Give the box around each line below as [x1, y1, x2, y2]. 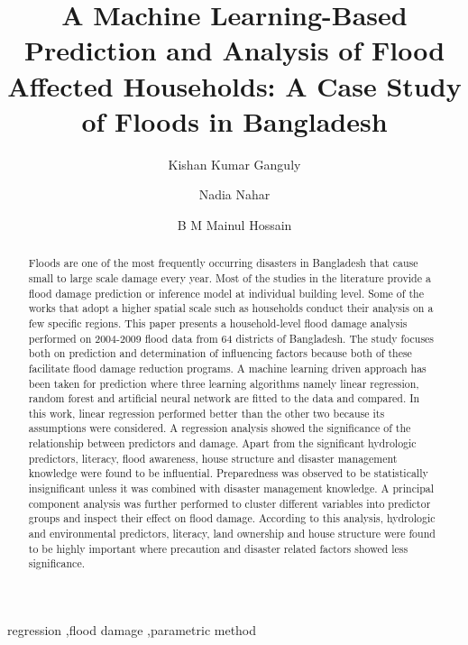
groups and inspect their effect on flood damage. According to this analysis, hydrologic [28, 511, 436, 526]
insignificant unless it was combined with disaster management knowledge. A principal [28, 481, 435, 496]
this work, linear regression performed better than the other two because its [28, 405, 385, 420]
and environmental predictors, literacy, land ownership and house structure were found [28, 526, 436, 541]
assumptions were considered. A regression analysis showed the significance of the [28, 420, 411, 436]
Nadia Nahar [198, 185, 271, 204]
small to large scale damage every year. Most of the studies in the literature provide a [28, 270, 431, 285]
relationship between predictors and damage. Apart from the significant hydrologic [28, 436, 417, 451]
